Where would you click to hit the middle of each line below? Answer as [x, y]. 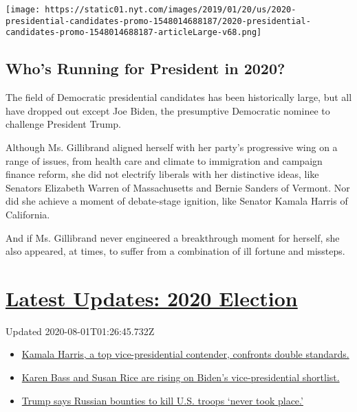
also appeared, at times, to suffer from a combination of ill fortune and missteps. [175, 251]
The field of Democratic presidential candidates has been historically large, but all [179, 97]
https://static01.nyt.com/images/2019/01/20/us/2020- [171, 10]
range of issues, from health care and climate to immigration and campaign [164, 160]
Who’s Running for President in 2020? [145, 68]
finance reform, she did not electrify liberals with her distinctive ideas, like [162, 174]
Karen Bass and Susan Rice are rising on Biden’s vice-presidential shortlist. [181, 377]
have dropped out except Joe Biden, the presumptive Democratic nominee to [168, 110]
